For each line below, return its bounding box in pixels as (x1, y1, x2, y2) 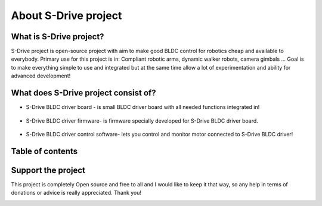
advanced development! (11, 72, 71, 80)
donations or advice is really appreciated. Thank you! (11, 189, 142, 196)
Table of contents (11, 146, 78, 156)
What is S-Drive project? (11, 32, 104, 42)
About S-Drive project (11, 9, 122, 22)
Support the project (11, 165, 86, 175)
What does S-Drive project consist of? (11, 88, 156, 98)
